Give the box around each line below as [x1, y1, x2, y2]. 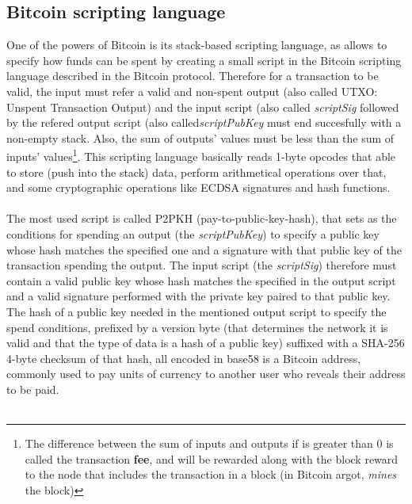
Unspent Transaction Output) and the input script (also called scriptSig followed [6, 98, 399, 115]
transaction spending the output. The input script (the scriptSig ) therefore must [6, 257, 397, 273]
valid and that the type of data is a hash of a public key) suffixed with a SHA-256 [6, 334, 405, 351]
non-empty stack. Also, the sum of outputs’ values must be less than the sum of [6, 129, 395, 146]
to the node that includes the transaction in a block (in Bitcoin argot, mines [25, 466, 397, 483]
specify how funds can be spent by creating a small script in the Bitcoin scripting [6, 52, 402, 68]
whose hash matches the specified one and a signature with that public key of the [6, 241, 402, 258]
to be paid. [6, 380, 59, 397]
